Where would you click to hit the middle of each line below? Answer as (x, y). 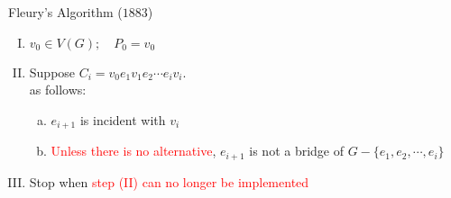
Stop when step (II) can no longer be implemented (169, 181)
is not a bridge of (297, 151)
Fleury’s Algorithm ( (65, 12)
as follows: (58, 90)
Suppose (52, 72)
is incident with (123, 119)
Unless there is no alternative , (133, 151)
